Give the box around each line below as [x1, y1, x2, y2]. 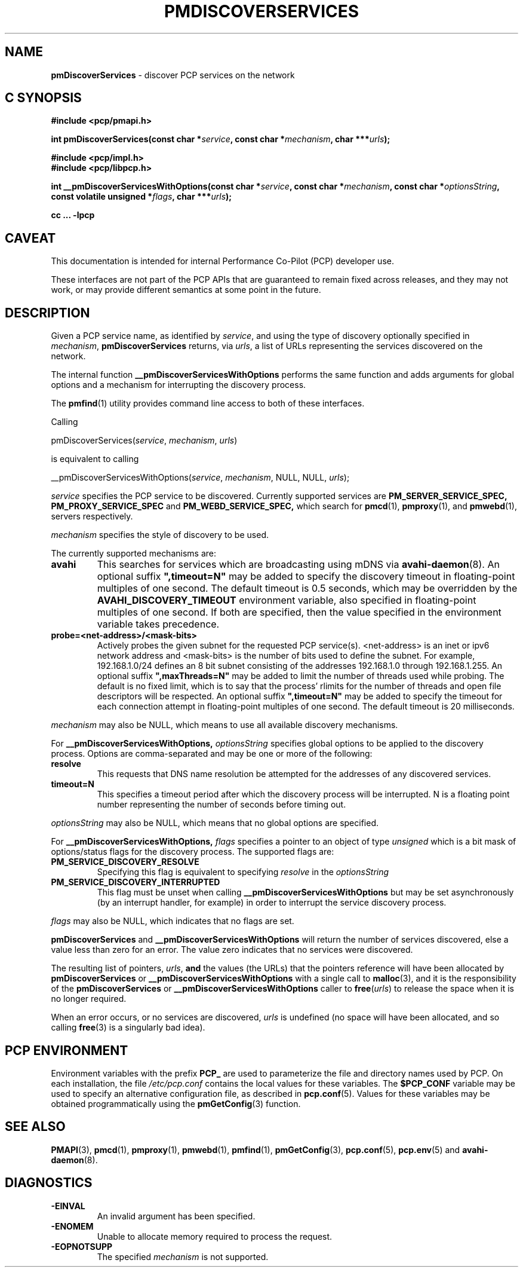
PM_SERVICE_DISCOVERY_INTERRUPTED [51, 877, 220, 888]
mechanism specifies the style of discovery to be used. [51, 530, 269, 540]
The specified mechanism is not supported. [97, 1251, 269, 1262]
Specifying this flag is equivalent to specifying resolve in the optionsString [97, 867, 389, 877]
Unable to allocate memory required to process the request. [97, 1231, 333, 1242]
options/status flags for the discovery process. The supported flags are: [51, 846, 334, 857]
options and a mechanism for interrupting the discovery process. [51, 380, 306, 390]
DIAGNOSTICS [5, 1175, 93, 1191]
